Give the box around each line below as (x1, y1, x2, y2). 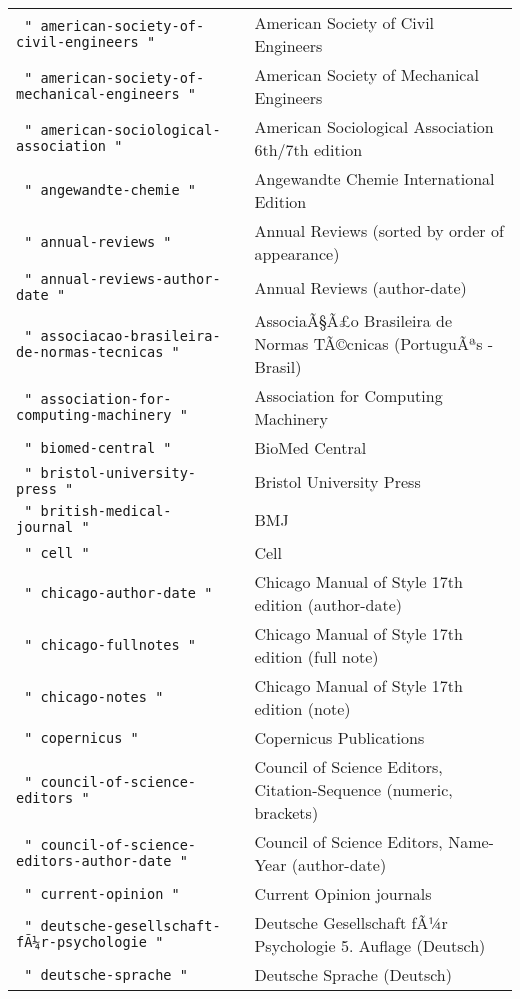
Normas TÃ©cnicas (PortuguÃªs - (254, 332, 494, 355)
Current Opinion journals (254, 882, 432, 905)
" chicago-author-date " (24, 585, 213, 601)
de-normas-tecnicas (16, 343, 164, 360)
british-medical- (40, 503, 172, 519)
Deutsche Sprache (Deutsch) (254, 963, 452, 986)
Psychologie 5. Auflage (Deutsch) (254, 934, 486, 957)
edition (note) (254, 697, 351, 720)
